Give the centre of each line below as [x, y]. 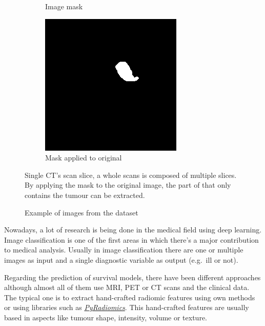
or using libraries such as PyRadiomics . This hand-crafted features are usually [127, 307]
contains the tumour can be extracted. [85, 195]
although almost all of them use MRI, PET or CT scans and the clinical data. [127, 287]
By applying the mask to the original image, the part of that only [128, 185]
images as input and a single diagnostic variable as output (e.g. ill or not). [121, 259]
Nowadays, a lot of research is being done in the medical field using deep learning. [133, 230]
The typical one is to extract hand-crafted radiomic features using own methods [130, 297]
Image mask [64, 6]
